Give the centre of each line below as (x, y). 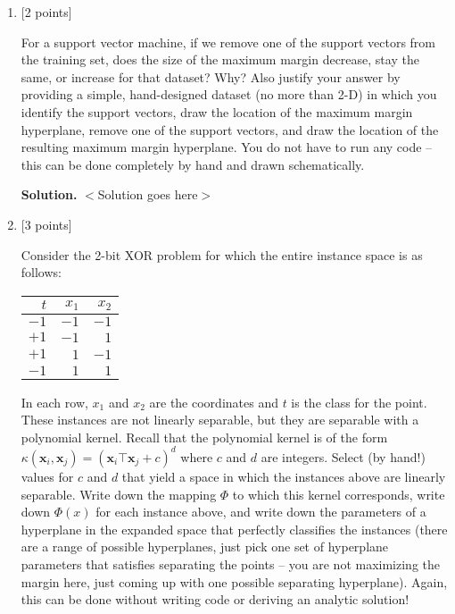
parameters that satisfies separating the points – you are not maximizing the (231, 564)
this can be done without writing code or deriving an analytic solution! (215, 599)
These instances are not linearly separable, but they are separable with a (220, 420)
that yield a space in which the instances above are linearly (284, 476)
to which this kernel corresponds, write (339, 494)
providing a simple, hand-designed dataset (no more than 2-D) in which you (229, 94)
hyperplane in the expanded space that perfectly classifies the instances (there (234, 529)
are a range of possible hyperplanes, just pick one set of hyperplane (205, 547)
